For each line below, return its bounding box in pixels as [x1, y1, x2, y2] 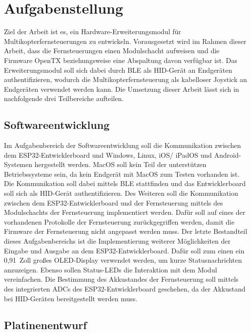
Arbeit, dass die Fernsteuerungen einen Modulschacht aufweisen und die [4, 45, 220, 56]
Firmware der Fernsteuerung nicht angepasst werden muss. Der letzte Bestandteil [4, 226, 248, 236]
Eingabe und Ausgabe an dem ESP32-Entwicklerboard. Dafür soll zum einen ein [4, 245, 245, 255]
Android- [214, 149, 241, 160]
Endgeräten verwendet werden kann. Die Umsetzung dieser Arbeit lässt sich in [4, 83, 239, 94]
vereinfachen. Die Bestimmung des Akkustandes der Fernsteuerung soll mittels [4, 274, 239, 284]
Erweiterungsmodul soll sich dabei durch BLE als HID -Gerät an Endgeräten [4, 64, 232, 75]
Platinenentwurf [4, 317, 87, 332]
